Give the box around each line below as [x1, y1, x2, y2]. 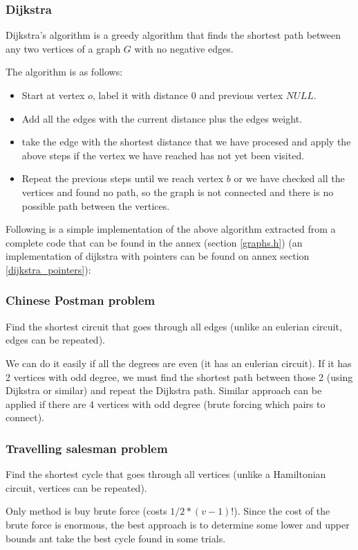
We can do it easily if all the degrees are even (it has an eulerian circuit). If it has [6, 355, 352, 370]
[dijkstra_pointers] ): [6, 262, 91, 276]
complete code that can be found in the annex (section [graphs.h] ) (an [6, 235, 303, 249]
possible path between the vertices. [21, 198, 170, 213]
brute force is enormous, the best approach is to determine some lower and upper [6, 517, 350, 531]
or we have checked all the [234, 171, 345, 186]
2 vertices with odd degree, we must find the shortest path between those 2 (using [6, 369, 353, 384]
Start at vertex [21, 88, 85, 102]
